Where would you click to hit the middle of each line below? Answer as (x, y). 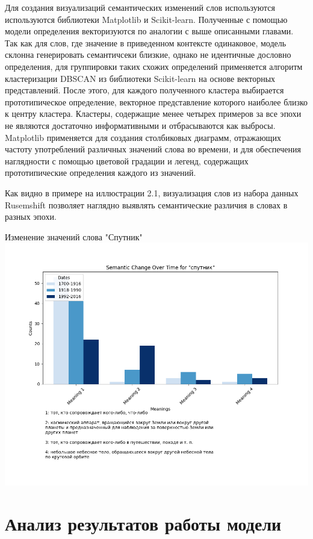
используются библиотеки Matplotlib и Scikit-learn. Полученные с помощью (146, 19)
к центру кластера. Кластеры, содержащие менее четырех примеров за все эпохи (153, 114)
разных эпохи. (31, 217)
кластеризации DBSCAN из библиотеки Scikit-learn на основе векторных (140, 78)
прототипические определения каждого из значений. (101, 173)
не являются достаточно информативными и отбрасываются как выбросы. (140, 125)
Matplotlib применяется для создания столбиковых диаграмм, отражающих (143, 137)
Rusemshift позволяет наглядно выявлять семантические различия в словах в (146, 204)
